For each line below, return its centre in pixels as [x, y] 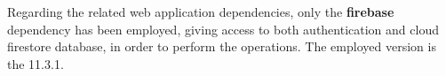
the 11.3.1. [36, 63]
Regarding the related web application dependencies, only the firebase [201, 11]
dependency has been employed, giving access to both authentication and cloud [223, 29]
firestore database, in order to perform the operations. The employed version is [222, 46]
